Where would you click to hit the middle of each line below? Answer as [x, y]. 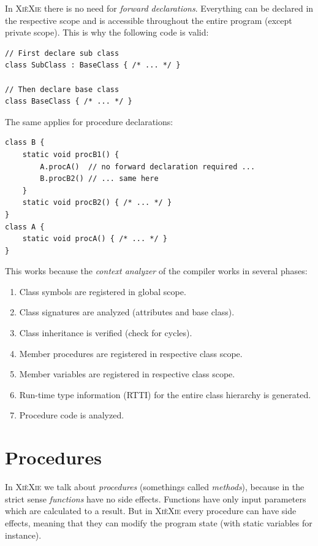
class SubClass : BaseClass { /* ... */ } [93, 65]
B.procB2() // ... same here [99, 179]
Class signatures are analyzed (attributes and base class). [127, 312]
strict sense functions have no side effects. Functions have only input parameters [156, 498]
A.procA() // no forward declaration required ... [148, 167]
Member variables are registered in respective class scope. [127, 374]
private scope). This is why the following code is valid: [107, 32]
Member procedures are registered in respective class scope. [131, 353]
